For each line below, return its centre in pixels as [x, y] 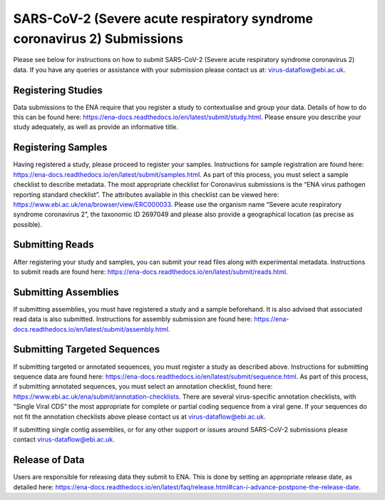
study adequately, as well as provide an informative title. [96, 127]
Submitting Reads [53, 245]
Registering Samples [60, 147]
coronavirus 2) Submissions [98, 39]
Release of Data [49, 460]
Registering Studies [58, 90]
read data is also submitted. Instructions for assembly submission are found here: [133, 319]
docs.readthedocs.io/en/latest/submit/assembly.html [91, 329]
